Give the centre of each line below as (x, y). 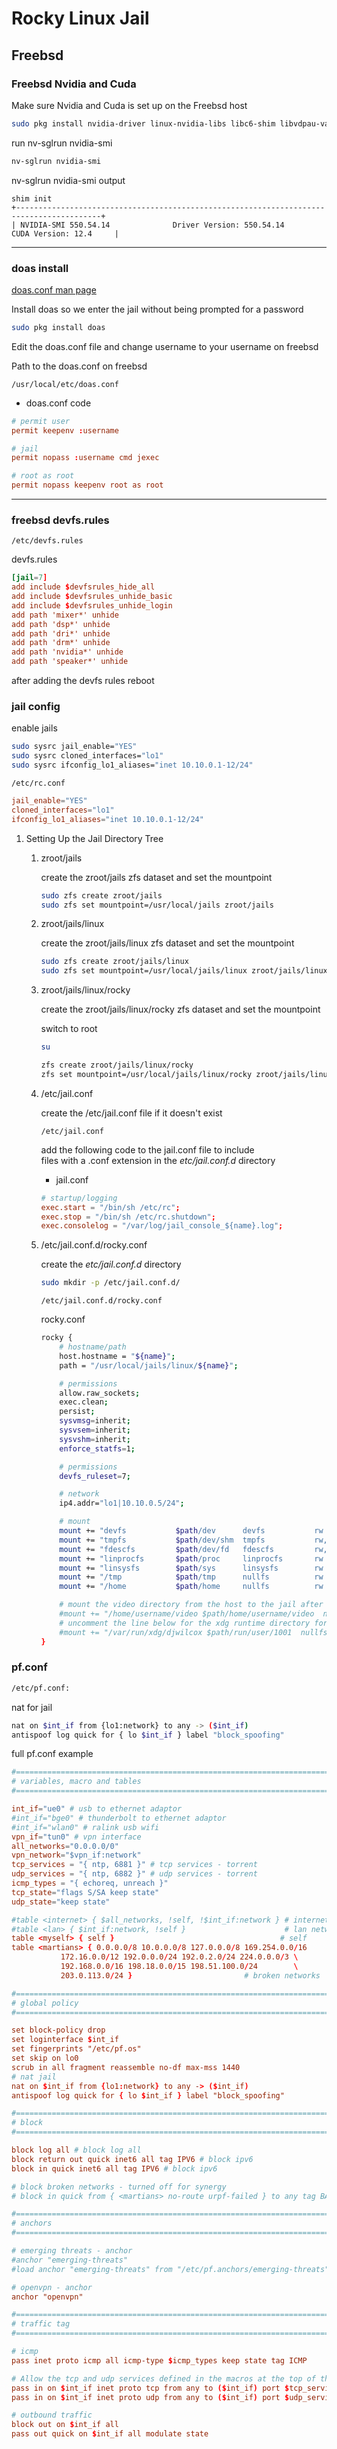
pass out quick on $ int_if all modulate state (110, 2434)
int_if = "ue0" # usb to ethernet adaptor (97, 1809)
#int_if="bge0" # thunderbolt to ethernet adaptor (119, 1818)
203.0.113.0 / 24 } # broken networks (190, 1975)
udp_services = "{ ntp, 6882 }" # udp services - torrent (134, 1874)
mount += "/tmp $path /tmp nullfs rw (191, 1577)
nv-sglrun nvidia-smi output (68, 180)
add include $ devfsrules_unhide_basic (92, 597)
